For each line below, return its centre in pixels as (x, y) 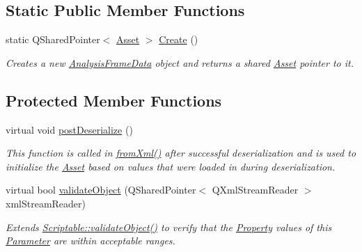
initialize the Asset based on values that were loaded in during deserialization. (171, 166)
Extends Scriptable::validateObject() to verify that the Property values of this (169, 227)
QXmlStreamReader (255, 190)
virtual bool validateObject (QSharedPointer (101, 190)
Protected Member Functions (114, 100)
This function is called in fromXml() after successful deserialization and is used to (181, 153)
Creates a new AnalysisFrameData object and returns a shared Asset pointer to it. (180, 62)
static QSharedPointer (53, 39)
